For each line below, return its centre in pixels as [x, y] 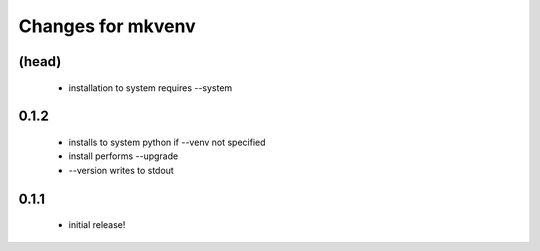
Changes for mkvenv [107, 26]
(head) [40, 61]
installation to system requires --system [150, 87]
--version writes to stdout [121, 170]
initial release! [97, 225]
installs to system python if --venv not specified [167, 142]
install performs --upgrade [123, 156]
